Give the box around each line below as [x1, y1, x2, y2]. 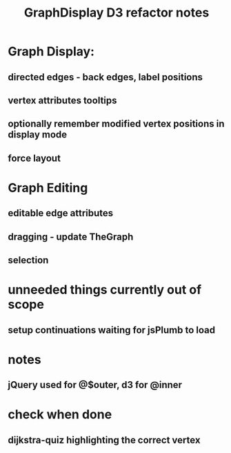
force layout [8, 152, 61, 164]
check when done [8, 407, 112, 423]
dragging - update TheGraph [8, 231, 134, 242]
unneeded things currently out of [8, 282, 202, 298]
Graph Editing [8, 180, 88, 195]
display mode [8, 129, 68, 141]
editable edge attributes [8, 207, 114, 219]
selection [8, 254, 49, 267]
